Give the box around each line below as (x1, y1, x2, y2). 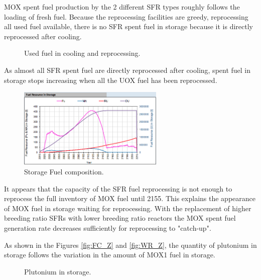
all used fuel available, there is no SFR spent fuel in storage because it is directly (4, 21, 253, 32)
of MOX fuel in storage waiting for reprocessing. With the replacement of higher (4, 203, 251, 213)
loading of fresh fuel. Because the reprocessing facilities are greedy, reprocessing (4, 11, 248, 22)
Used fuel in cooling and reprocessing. (24, 48, 141, 58)
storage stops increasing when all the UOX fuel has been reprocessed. (4, 74, 217, 85)
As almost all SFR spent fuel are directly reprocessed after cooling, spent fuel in (4, 64, 251, 75)
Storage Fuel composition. (24, 166, 104, 177)
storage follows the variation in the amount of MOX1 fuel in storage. (4, 249, 215, 260)
